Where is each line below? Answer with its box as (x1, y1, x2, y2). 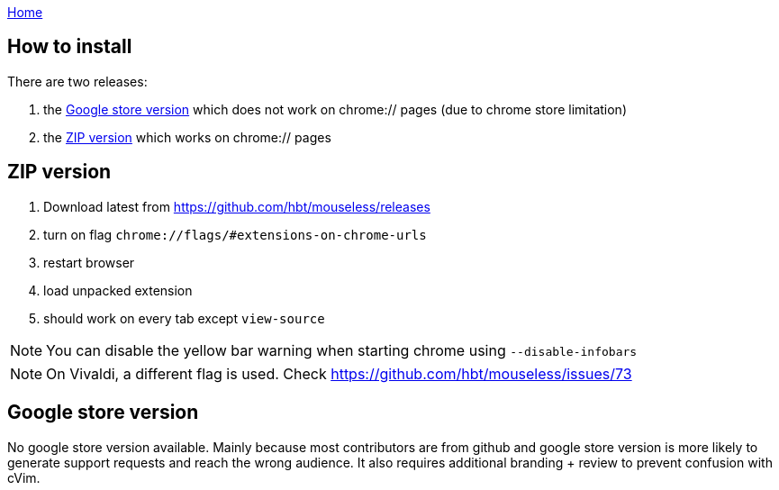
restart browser (43, 254, 135, 270)
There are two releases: (7, 73, 148, 89)
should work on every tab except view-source (43, 310, 325, 326)
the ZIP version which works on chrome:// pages (43, 129, 331, 145)
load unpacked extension (43, 282, 193, 298)
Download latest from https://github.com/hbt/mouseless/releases (43, 198, 430, 214)
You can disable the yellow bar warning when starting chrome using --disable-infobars (46, 340, 638, 359)
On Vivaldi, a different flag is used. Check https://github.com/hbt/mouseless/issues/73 (46, 364, 632, 383)
